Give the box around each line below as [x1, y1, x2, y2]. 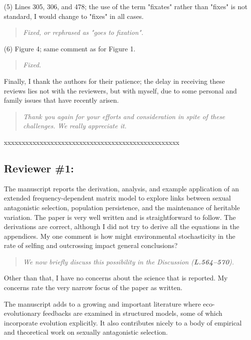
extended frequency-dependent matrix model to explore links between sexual [4, 193, 231, 203]
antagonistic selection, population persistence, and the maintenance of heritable [4, 202, 240, 212]
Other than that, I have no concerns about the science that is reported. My [4, 273, 228, 283]
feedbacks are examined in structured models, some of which [43, 308, 222, 318]
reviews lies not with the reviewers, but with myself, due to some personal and [4, 85, 237, 95]
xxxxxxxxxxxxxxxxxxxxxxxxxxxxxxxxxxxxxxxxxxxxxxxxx [4, 137, 180, 147]
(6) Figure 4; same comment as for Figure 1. [4, 43, 136, 53]
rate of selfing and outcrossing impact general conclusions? [4, 240, 178, 250]
